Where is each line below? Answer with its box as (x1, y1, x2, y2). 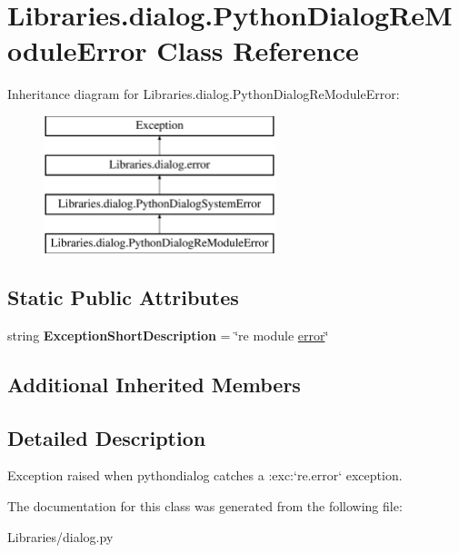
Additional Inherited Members (7, 370, 301, 398)
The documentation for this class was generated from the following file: (7, 497, 403, 516)
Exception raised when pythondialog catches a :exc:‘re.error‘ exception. (7, 466, 403, 485)
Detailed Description (7, 423, 206, 451)
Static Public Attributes (7, 283, 239, 311)
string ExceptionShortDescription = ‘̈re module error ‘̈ (7, 325, 329, 344)
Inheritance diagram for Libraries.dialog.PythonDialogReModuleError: (7, 84, 400, 104)
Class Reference (156, 32, 359, 69)
